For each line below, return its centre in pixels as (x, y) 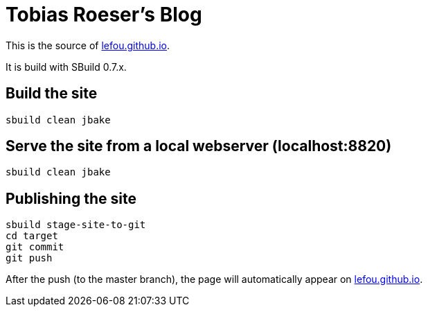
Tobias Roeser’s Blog (104, 15)
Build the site (52, 94)
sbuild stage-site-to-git (76, 225)
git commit (35, 247)
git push (29, 258)
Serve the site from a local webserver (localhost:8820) (199, 146)
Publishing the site (71, 198)
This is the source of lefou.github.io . (88, 45)
